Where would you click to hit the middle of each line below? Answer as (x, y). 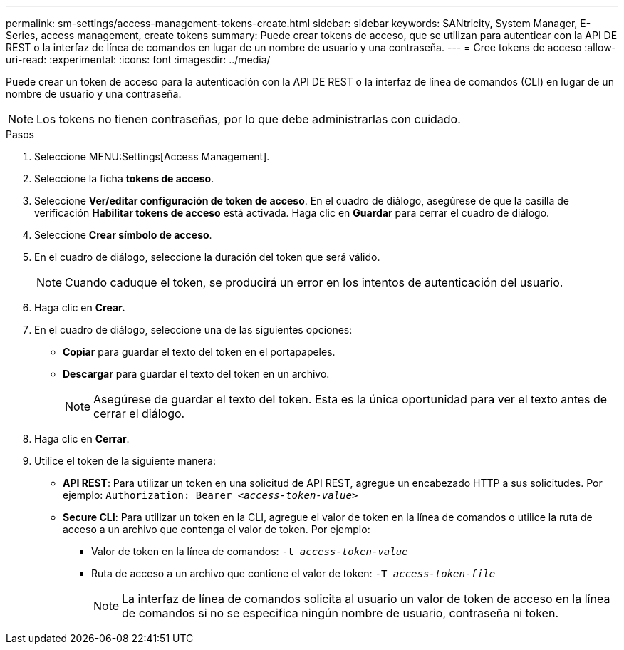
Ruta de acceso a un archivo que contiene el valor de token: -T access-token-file (293, 573)
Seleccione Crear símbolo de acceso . (123, 235)
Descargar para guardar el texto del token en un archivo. (196, 374)
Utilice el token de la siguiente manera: (125, 461)
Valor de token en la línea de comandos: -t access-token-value (250, 551)
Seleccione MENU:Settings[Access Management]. (152, 156)
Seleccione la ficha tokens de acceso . (124, 179)
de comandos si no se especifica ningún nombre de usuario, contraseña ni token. (340, 613)
